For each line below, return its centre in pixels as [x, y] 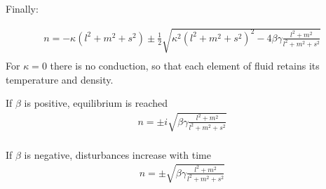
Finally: [22, 8]
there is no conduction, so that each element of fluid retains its [185, 66]
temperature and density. [60, 79]
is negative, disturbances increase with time [117, 154]
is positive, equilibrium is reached [96, 103]
